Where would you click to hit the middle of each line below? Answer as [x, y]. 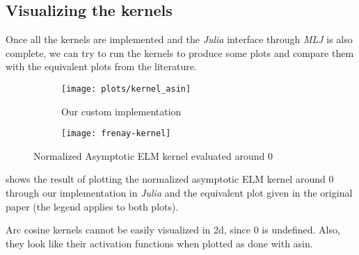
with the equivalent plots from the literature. [101, 66]
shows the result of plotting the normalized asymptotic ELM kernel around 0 [170, 179]
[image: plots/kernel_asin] [126, 89]
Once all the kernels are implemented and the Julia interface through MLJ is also [179, 39]
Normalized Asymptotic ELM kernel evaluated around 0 [153, 155]
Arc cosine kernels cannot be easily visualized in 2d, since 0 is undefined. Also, [173, 230]
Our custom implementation [121, 111]
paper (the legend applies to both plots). [92, 206]
